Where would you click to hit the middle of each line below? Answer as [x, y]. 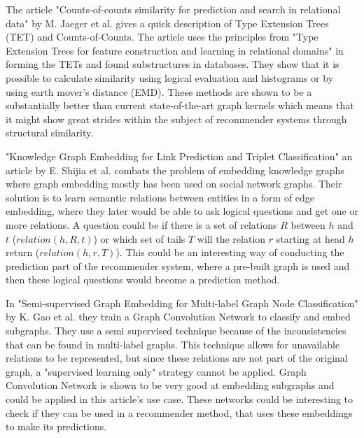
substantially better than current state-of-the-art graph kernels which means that [180, 105]
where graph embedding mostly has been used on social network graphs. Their [174, 184]
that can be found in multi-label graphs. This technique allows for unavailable [173, 344]
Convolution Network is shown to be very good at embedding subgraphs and [170, 385]
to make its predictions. [56, 426]
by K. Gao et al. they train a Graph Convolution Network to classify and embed [178, 317]
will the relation [231, 238]
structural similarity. [50, 133]
